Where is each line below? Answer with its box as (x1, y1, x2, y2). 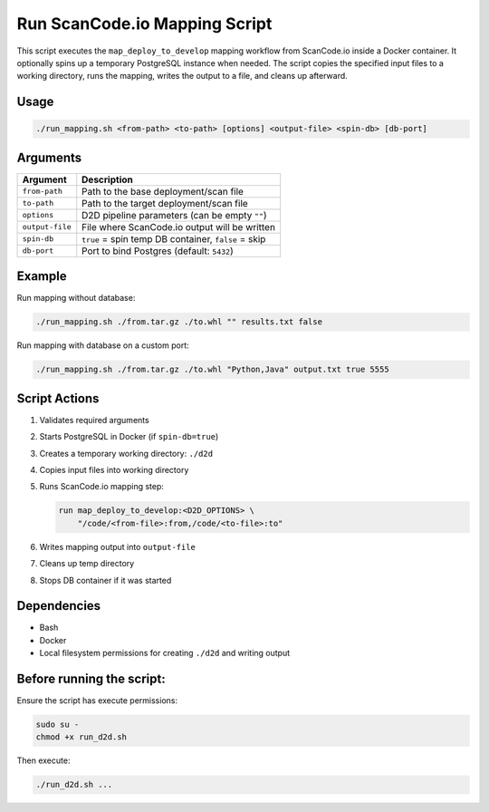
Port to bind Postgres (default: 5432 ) (81, 245, 235, 257)
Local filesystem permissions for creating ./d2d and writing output (39, 648, 291, 659)
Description (81, 173, 133, 186)
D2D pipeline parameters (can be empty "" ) (81, 208, 267, 221)
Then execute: (16, 755, 71, 766)
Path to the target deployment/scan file (81, 197, 248, 209)
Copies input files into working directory (39, 464, 189, 475)
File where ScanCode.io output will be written (81, 220, 276, 233)
